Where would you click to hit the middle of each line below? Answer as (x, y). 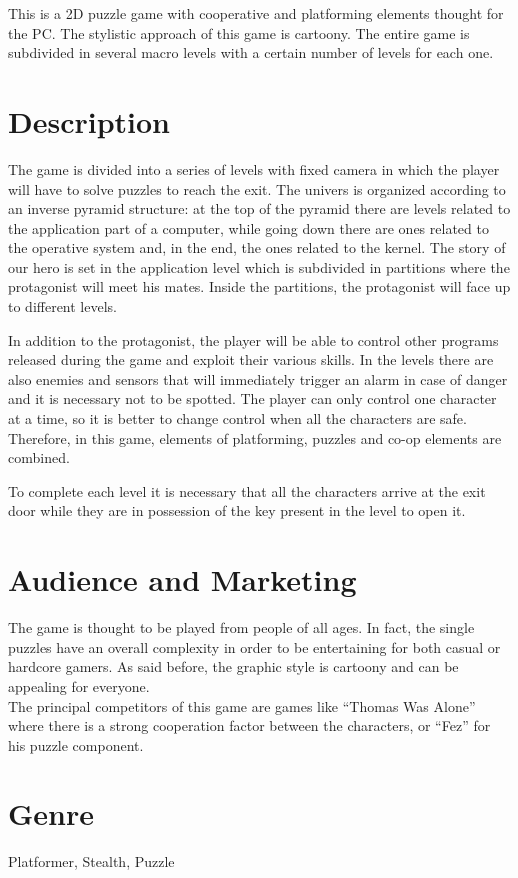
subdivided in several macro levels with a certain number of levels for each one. (251, 52)
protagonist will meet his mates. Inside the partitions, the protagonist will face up (259, 286)
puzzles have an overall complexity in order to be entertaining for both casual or (254, 646)
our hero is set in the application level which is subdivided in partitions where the (259, 266)
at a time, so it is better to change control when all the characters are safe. (237, 418)
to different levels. (62, 306)
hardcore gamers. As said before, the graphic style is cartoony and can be (233, 666)
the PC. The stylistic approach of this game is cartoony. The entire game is (239, 32)
